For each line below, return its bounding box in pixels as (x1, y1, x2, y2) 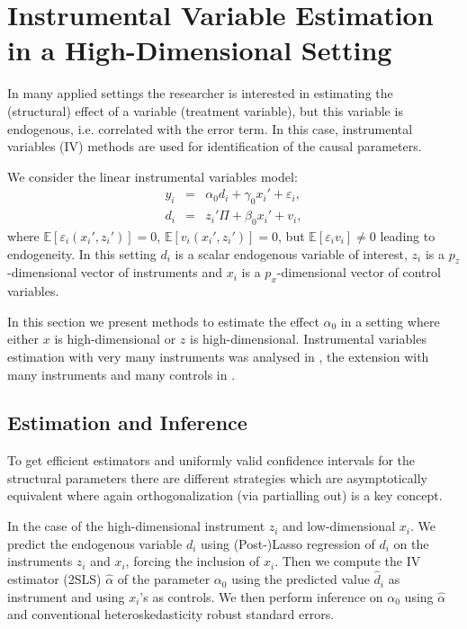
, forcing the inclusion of (125, 552, 260, 571)
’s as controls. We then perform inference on (139, 587, 383, 606)
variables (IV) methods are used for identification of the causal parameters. (7, 137, 422, 156)
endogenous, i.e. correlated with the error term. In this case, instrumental (7, 119, 413, 138)
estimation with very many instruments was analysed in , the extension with (7, 346, 429, 365)
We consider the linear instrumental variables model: (7, 166, 298, 185)
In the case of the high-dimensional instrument (7, 517, 265, 535)
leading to (380, 226, 436, 245)
